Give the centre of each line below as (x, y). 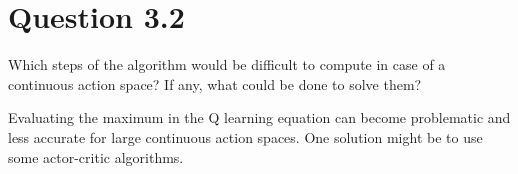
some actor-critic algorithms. (96, 156)
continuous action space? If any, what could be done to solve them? (215, 83)
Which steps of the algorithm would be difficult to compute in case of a (227, 64)
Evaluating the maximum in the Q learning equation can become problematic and (259, 117)
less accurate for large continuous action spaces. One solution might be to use (245, 136)
